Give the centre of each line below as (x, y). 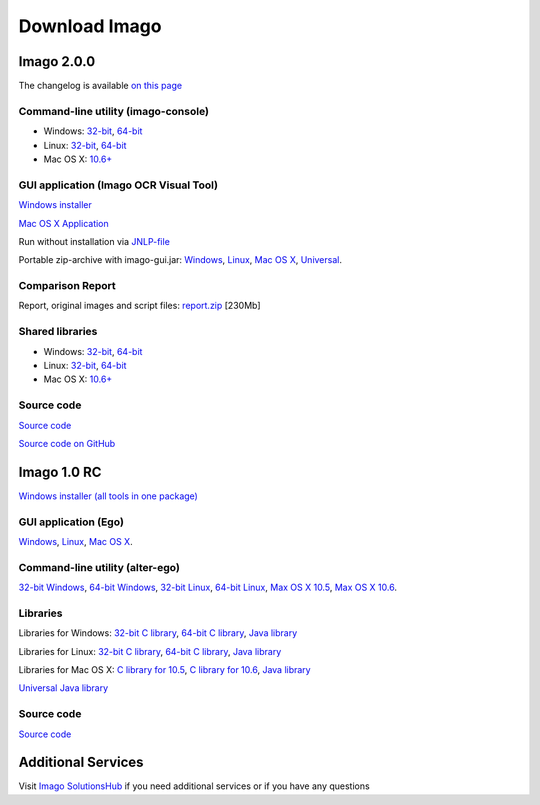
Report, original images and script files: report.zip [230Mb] (139, 306)
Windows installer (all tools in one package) (108, 496)
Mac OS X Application (63, 223)
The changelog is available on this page (100, 86)
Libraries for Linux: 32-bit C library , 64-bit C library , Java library (150, 651)
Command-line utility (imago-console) (114, 111)
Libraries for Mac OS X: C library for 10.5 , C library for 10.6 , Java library (164, 669)
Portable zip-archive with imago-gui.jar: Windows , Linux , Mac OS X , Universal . (180, 260)
